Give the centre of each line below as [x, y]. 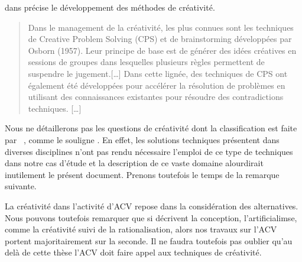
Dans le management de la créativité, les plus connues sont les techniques [161, 27]
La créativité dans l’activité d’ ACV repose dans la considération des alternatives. [152, 206]
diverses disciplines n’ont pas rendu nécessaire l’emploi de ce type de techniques [149, 151]
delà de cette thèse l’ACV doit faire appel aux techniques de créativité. [133, 252]
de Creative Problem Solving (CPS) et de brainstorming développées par [160, 39]
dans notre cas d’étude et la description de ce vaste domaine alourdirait [134, 163]
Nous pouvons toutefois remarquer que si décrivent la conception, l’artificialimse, [151, 217]
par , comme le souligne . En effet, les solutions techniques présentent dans [142, 139]
